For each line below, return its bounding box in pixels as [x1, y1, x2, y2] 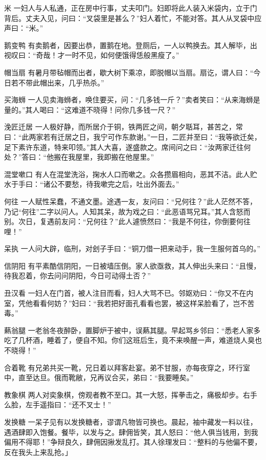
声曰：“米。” [4, 23, 43, 33]
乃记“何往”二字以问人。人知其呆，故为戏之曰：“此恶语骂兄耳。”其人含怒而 [4, 206, 251, 216]
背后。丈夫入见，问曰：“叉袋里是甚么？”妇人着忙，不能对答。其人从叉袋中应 [4, 12, 262, 23]
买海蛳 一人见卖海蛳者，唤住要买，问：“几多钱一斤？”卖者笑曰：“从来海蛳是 [4, 94, 260, 105]
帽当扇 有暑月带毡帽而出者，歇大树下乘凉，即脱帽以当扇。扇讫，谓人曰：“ [4, 67, 254, 77]
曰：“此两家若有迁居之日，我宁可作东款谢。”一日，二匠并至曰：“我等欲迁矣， [4, 131, 261, 142]
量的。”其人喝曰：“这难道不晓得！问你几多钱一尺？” [4, 104, 175, 115]
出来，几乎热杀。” [47, 77, 104, 87]
